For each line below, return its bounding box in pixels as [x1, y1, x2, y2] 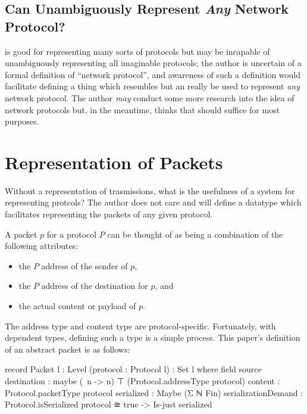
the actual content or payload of [18, 300, 136, 312]
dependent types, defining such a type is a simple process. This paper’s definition [5, 331, 300, 344]
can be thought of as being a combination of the [107, 228, 283, 240]
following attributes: [5, 239, 79, 252]
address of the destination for [41, 279, 148, 292]
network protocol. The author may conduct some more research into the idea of [5, 91, 295, 104]
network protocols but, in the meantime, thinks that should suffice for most [5, 103, 280, 116]
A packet [5, 228, 37, 240]
